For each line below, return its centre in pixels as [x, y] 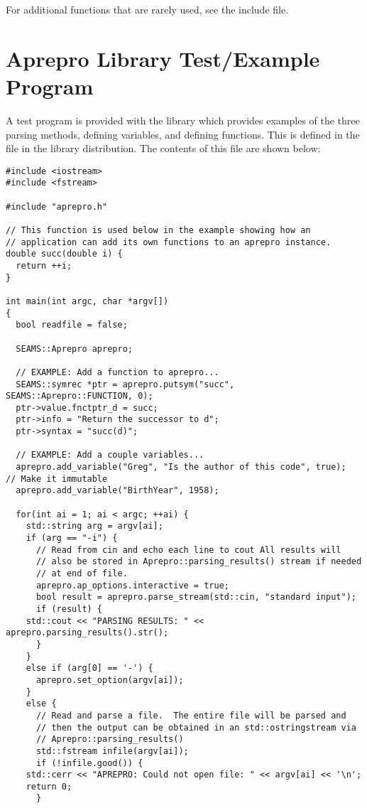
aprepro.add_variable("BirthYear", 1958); [117, 491]
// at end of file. [82, 573]
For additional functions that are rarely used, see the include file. [147, 9]
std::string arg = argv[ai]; [94, 526]
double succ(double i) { [64, 254]
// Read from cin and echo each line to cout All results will [188, 550]
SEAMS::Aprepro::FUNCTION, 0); [80, 396]
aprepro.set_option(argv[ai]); [110, 680]
